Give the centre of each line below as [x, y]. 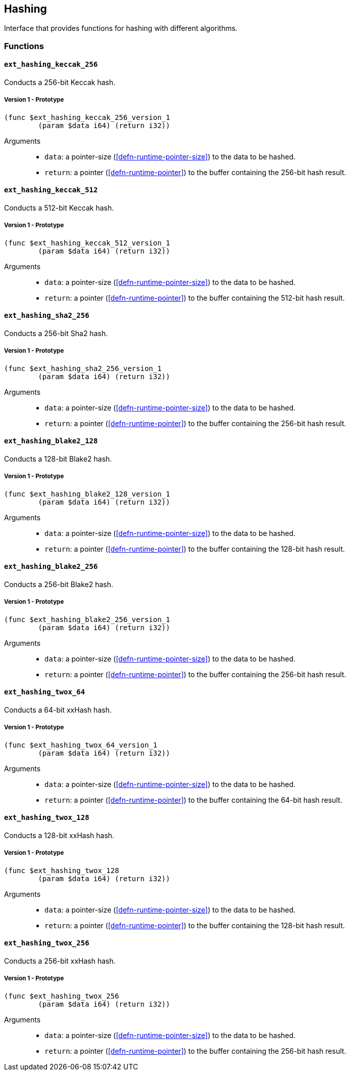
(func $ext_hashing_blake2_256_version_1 [87, 619]
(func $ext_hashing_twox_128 [62, 870]
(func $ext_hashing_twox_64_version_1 [81, 745]
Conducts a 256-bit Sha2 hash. [56, 334]
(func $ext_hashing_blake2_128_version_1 [87, 494]
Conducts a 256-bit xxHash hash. [60, 961]
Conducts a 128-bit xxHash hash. [59, 836]
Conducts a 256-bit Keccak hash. [60, 82]
